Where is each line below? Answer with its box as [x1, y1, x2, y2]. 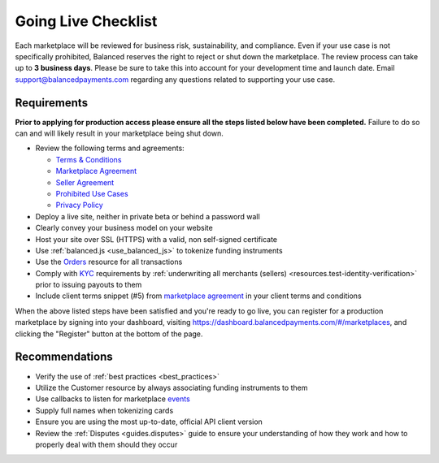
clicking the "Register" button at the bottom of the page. [15, 329, 203, 339]
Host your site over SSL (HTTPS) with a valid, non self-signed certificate [35, 234, 278, 244]
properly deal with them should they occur [35, 439, 178, 449]
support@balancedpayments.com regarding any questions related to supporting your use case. [15, 74, 336, 84]
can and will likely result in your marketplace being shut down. [15, 128, 224, 138]
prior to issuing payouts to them [35, 280, 142, 290]
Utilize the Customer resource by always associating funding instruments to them [35, 383, 308, 392]
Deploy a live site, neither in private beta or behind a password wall [35, 211, 260, 221]
